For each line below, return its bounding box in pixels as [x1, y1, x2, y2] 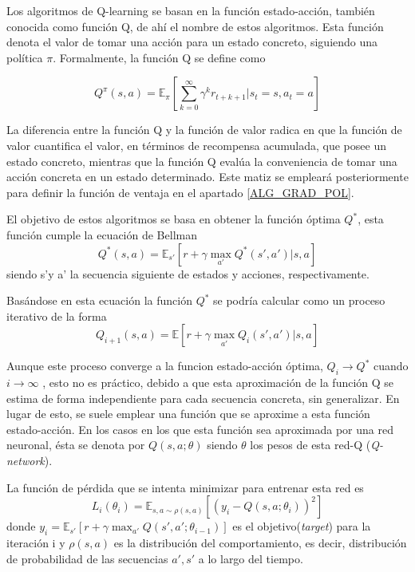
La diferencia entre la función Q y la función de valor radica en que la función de [6, 121, 402, 138]
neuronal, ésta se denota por [6, 436, 145, 453]
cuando [373, 357, 409, 374]
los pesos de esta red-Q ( [250, 436, 371, 453]
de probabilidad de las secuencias [6, 550, 168, 566]
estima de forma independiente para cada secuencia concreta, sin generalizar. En [6, 389, 400, 406]
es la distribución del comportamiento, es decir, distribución [113, 535, 407, 551]
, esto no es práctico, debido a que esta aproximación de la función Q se [42, 374, 394, 391]
